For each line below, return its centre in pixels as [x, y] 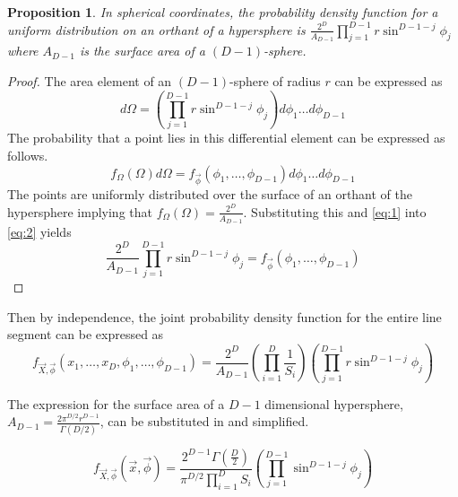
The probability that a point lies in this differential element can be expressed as [226, 138]
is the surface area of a [142, 51]
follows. [28, 155]
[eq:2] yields [39, 232]
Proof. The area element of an [90, 81]
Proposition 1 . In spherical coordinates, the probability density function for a [223, 12]
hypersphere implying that [80, 211]
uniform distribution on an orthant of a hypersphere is [156, 29]
